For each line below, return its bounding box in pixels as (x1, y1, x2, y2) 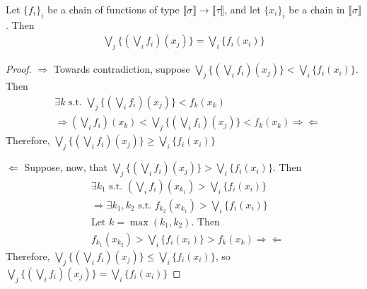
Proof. (6, 61, 32, 76)
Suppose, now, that (24, 160, 107, 175)
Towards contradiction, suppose (53, 61, 190, 76)
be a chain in (289, 2, 345, 16)
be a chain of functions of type (47, 2, 180, 16)
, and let (224, 2, 261, 16)
